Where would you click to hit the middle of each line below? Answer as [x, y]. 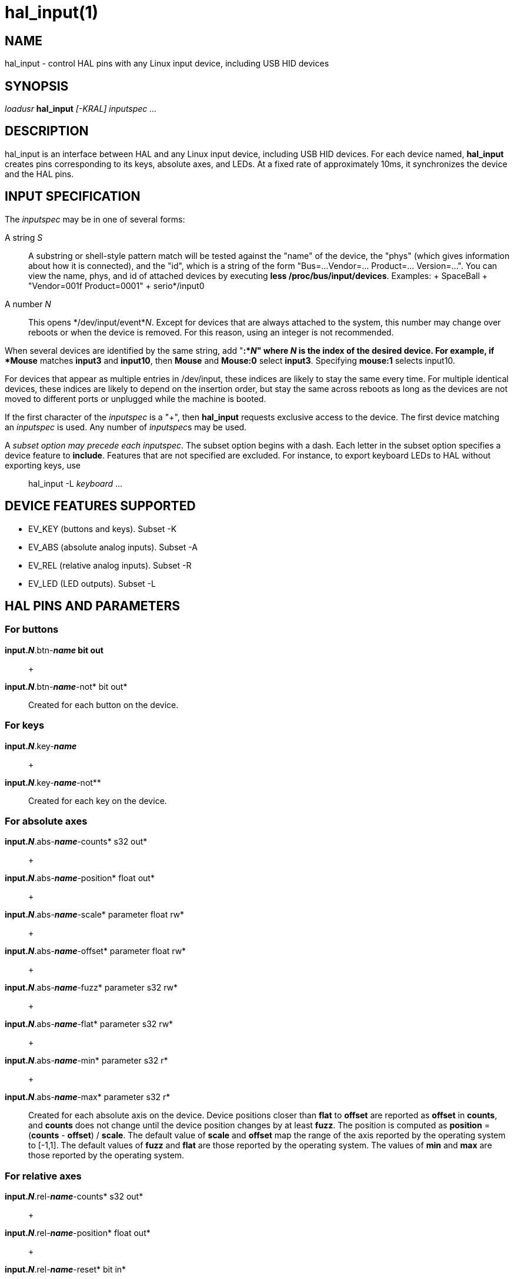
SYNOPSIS [37, 86]
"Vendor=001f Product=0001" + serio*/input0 [116, 285]
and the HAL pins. [39, 174]
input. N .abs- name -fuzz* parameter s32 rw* [91, 988]
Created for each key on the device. [98, 800]
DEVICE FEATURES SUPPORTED [100, 506]
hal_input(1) [52, 12]
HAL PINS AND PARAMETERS [92, 606]
